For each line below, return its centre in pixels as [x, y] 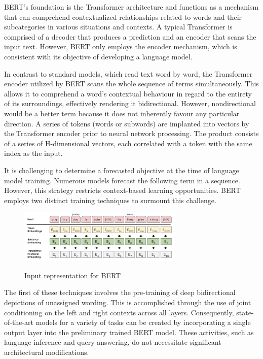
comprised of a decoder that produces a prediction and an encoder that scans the [130, 36]
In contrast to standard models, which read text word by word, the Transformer [128, 73]
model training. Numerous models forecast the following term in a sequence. [122, 180]
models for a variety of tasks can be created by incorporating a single [143, 322]
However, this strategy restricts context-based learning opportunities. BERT [122, 190]
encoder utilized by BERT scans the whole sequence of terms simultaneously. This [131, 84]
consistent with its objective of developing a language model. [98, 56]
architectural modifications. [47, 352]
